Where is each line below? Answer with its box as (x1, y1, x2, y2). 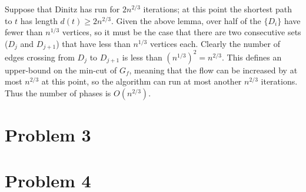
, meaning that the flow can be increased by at (129, 63, 298, 76)
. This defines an (222, 50, 282, 63)
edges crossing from (5, 50, 75, 63)
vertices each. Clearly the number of (149, 37, 281, 49)
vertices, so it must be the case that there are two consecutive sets (62, 26, 301, 38)
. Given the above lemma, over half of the (111, 14, 261, 26)
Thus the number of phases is (5, 86, 111, 99)
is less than (122, 50, 162, 63)
